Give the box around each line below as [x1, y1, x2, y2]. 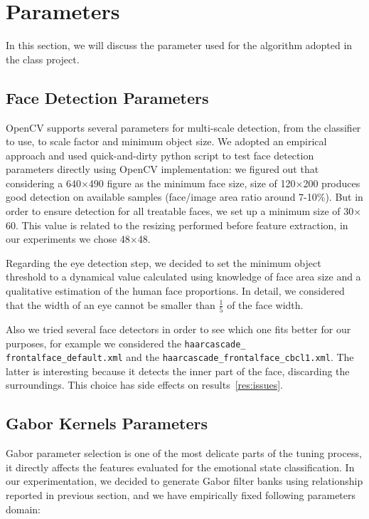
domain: [6, 501, 41, 516]
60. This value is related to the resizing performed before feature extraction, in [6, 217, 348, 232]
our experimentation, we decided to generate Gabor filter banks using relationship [6, 473, 363, 488]
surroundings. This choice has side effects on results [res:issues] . [6, 377, 283, 392]
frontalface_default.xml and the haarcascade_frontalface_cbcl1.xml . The [6, 350, 354, 365]
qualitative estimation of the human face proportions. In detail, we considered [6, 283, 345, 298]
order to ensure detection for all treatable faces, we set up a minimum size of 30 [6, 204, 354, 219]
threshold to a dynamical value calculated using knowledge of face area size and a [6, 269, 361, 284]
